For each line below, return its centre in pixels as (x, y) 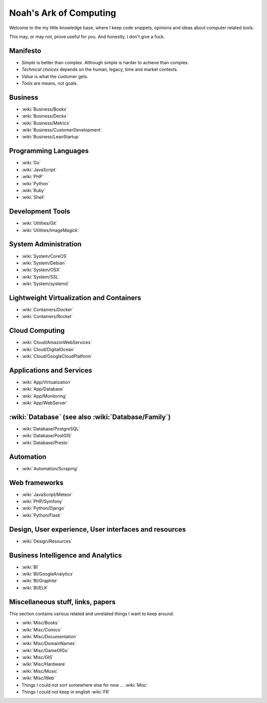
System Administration (45, 244)
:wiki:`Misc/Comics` (42, 629)
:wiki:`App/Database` (43, 389)
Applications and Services (51, 370)
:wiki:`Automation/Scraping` (50, 468)
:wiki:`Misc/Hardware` (44, 664)
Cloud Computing (37, 331)
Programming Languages (49, 151)
